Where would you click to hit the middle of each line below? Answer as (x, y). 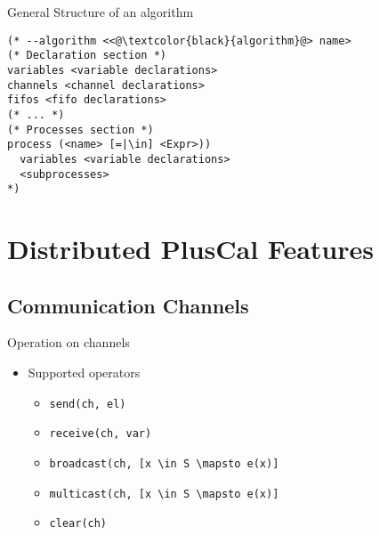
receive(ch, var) (101, 434)
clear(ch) (78, 524)
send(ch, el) (88, 404)
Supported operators (84, 372)
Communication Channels (128, 305)
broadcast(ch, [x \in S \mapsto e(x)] (164, 463)
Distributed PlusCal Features (190, 248)
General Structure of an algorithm (101, 12)
